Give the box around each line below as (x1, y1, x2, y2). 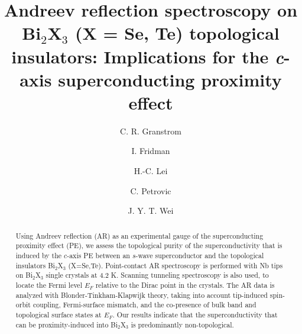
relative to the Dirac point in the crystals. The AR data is (95, 280, 275, 290)
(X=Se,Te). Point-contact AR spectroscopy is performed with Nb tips (68, 260, 283, 270)
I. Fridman (131, 144, 170, 157)
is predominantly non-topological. (131, 319, 234, 329)
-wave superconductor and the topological (135, 250, 264, 260)
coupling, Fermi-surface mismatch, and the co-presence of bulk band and (33, 300, 256, 310)
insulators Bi (15, 260, 55, 270)
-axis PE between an (67, 250, 130, 260)
